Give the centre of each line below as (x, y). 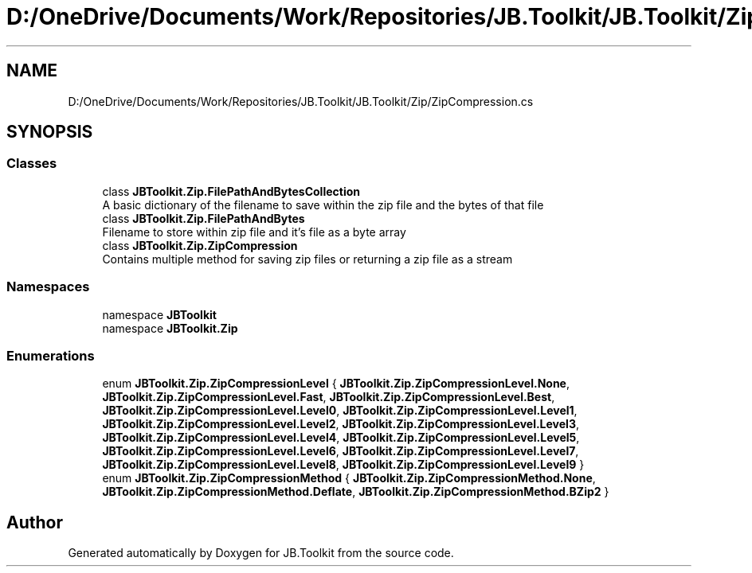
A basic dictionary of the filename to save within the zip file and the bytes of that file (323, 205)
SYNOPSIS (50, 132)
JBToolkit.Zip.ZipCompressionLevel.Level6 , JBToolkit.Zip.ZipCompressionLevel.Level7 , (341, 451)
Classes (32, 164)
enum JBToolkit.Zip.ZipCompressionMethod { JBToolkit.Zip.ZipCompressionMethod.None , (349, 478)
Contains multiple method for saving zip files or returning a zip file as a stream (307, 259)
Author (35, 522)
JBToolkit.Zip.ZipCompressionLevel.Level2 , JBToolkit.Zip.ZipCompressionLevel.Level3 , (341, 424)
